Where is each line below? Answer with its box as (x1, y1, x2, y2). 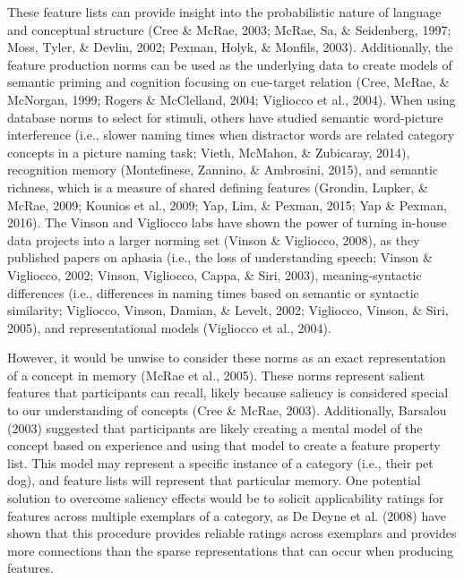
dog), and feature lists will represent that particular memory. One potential (7, 471, 421, 490)
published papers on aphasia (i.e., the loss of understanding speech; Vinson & (7, 248, 433, 267)
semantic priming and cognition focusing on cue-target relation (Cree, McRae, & (7, 72, 450, 91)
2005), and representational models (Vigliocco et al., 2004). (7, 318, 331, 337)
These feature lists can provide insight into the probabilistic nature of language (7, 3, 442, 21)
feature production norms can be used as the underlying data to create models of (7, 55, 452, 73)
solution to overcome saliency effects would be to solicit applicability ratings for (7, 489, 444, 507)
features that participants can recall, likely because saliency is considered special (7, 383, 449, 402)
